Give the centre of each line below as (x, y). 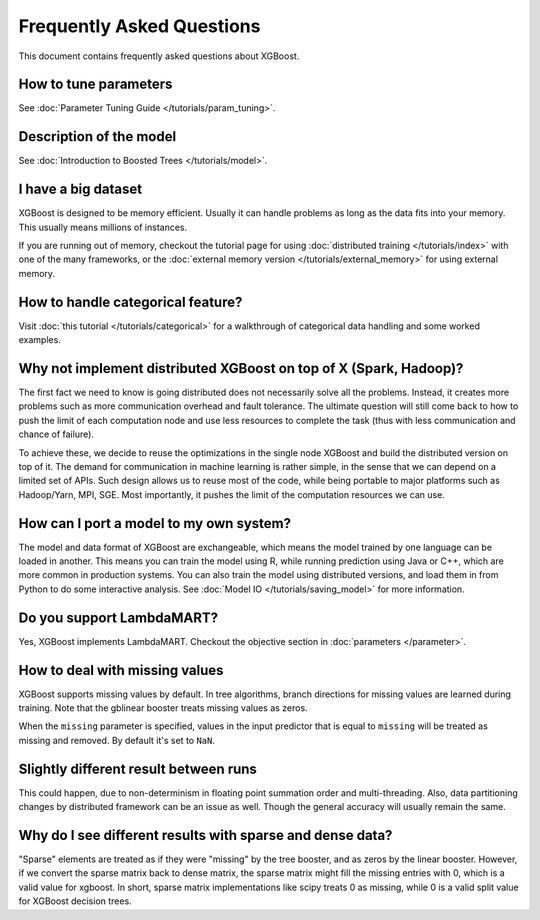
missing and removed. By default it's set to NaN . (116, 740)
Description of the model (97, 136)
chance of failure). (56, 434)
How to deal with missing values (121, 670)
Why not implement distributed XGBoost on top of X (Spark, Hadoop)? (241, 368)
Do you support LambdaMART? (118, 617)
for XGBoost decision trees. (75, 901)
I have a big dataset (80, 189)
